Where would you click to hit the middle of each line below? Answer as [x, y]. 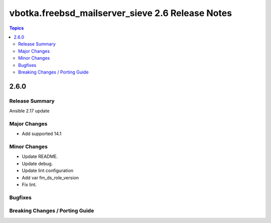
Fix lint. [29, 184]
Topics [17, 28]
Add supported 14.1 [42, 134]
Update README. [40, 156]
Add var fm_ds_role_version [50, 177]
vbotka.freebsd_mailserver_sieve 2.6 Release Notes [121, 13]
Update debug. [37, 163]
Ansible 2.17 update [29, 111]
